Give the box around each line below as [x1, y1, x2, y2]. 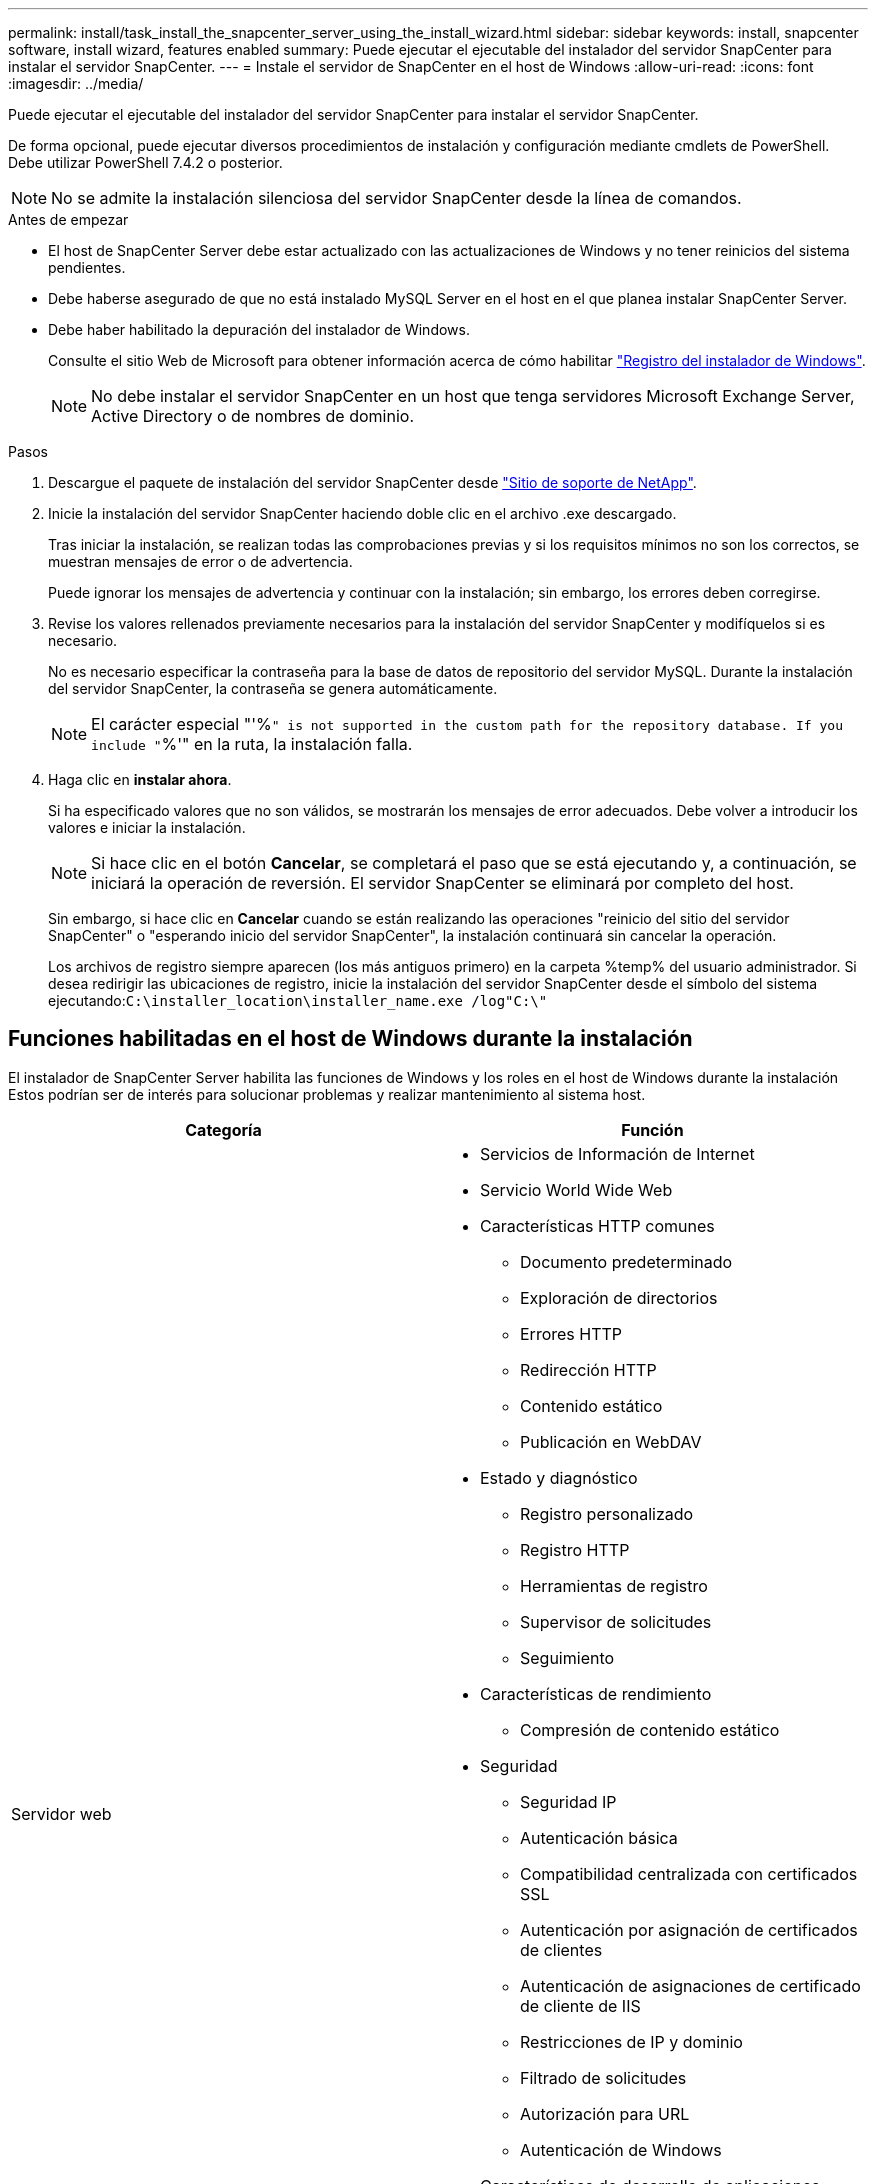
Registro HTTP [520, 1539, 630, 1560]
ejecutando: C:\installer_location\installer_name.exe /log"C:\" [48, 992, 548, 1009]
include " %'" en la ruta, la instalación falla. [91, 734, 413, 754]
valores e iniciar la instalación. [48, 819, 246, 836]
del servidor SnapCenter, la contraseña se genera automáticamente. [48, 680, 498, 697]
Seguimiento [520, 1647, 615, 1668]
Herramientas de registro [520, 1575, 708, 1596]
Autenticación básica [520, 1827, 678, 1848]
